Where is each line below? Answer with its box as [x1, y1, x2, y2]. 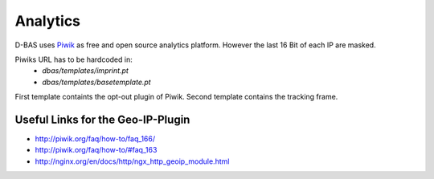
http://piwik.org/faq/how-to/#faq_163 [35, 145, 158, 155]
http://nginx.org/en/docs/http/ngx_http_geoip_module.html [35, 157, 230, 166]
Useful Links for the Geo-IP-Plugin [14, 112, 190, 126]
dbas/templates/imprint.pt [42, 66, 129, 75]
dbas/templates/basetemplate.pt [42, 77, 152, 87]
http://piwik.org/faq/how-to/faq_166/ [35, 134, 156, 144]
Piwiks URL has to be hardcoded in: [14, 55, 133, 64]
